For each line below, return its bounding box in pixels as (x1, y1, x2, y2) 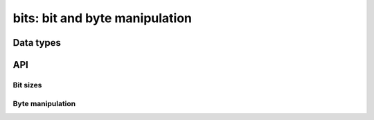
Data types (12, 37, 62, 49)
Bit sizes (12, 80, 42, 89)
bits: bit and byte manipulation (12, 10, 193, 26)
